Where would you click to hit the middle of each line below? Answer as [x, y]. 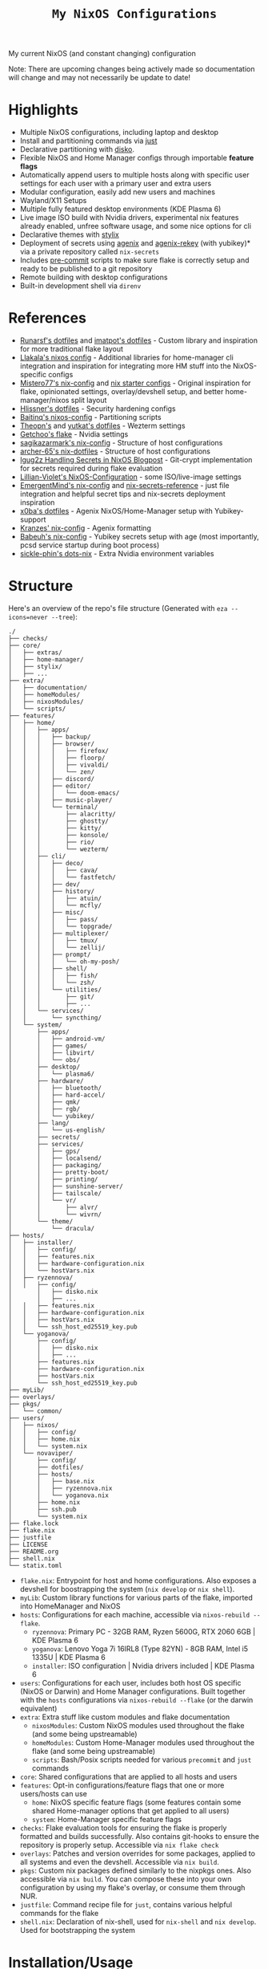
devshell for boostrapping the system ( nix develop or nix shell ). [127, 1589]
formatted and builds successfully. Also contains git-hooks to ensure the [140, 1836]
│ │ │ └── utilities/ [55, 990]
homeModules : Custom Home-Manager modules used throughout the [143, 1743]
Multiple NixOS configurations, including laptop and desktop [119, 132]
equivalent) [38, 1709]
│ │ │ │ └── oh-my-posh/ [64, 962]
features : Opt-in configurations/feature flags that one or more [122, 1785]
